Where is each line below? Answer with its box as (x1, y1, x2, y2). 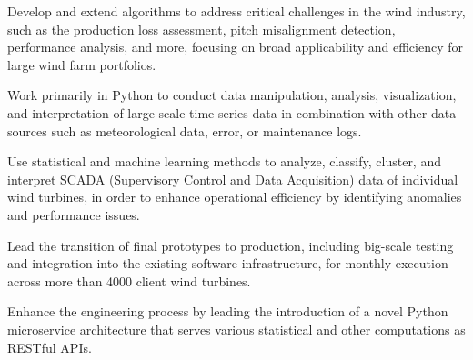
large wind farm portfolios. (7, 55, 156, 74)
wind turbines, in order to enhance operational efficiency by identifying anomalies (7, 187, 462, 206)
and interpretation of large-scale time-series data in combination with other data (7, 103, 457, 122)
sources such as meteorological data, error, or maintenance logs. (7, 121, 362, 140)
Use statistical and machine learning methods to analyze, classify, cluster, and (7, 152, 441, 171)
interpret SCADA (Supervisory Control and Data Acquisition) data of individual (7, 169, 458, 188)
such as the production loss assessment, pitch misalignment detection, (7, 19, 396, 38)
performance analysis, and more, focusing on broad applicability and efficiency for (7, 37, 463, 56)
